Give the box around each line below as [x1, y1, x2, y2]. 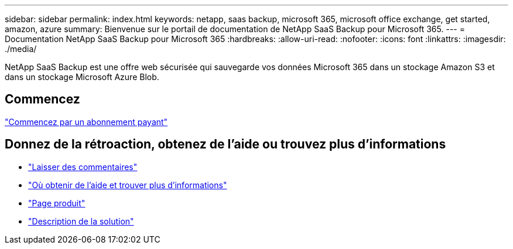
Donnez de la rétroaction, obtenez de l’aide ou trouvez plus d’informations [5, 137, 446, 152]
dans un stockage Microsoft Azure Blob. [5, 72, 159, 82]
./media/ [5, 44, 37, 54]
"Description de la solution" [28, 216, 134, 226]
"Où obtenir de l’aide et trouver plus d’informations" [28, 179, 227, 190]
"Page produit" [28, 198, 85, 208]
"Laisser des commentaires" [28, 161, 138, 172]
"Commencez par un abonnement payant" [5, 116, 168, 127]
